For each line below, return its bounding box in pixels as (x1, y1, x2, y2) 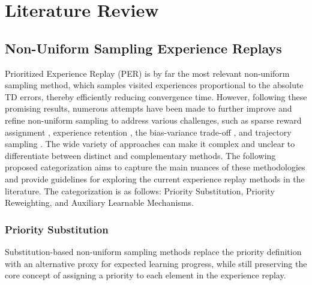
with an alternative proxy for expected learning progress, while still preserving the (5, 257, 307, 269)
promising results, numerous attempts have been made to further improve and (5, 102, 292, 115)
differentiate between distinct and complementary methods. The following (5, 149, 276, 161)
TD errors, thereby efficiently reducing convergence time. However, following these (5, 90, 307, 103)
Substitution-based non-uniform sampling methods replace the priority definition (5, 245, 302, 257)
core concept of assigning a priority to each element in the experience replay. (5, 269, 286, 281)
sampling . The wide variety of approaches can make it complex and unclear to (5, 137, 295, 150)
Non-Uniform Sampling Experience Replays (5, 38, 282, 57)
